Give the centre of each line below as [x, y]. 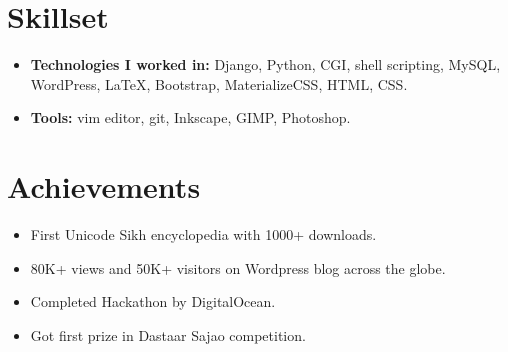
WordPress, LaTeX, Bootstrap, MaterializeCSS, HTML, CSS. [219, 83]
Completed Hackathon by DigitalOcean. [153, 301]
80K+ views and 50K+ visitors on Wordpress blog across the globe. [238, 267]
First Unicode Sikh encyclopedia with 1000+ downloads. [203, 234]
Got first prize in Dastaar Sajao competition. [168, 334]
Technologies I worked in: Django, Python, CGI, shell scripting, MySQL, [265, 64]
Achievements [104, 186]
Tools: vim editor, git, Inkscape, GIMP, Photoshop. [190, 117]
